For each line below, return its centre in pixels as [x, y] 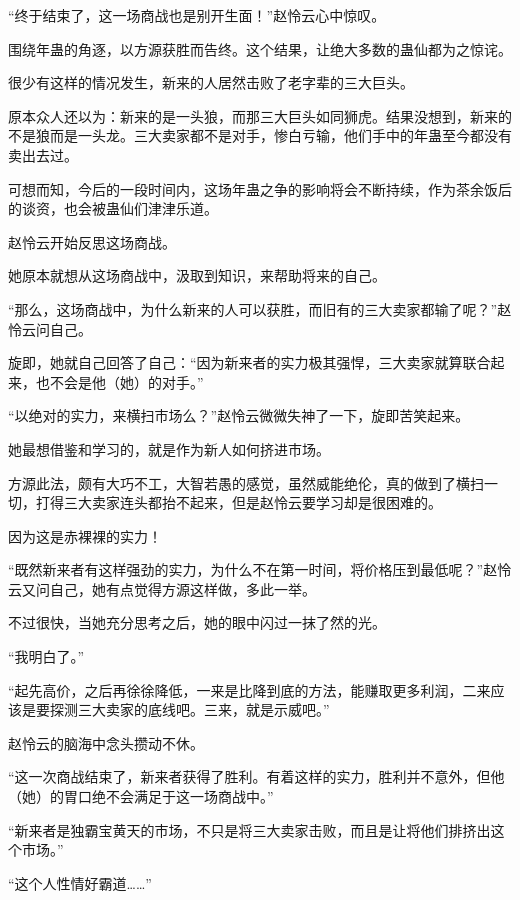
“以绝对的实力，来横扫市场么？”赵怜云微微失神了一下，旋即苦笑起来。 [239, 415]
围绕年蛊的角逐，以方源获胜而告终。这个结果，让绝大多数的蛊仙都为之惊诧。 [260, 48]
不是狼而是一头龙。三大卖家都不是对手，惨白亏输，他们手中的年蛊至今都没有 [260, 135]
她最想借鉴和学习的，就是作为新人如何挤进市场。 [169, 448]
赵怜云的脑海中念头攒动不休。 [106, 742]
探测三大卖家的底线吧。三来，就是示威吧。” [189, 709]
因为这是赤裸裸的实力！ [85, 535]
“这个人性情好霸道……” [80, 882]
